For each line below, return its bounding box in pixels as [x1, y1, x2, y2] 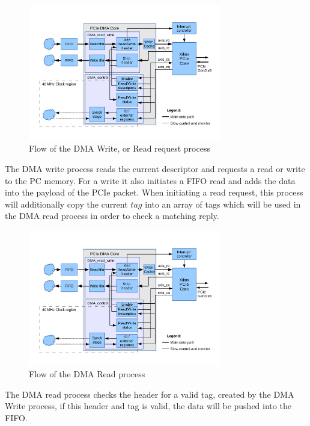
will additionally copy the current [5, 197, 128, 210]
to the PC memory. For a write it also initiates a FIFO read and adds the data [5, 174, 296, 187]
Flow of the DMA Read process [29, 368, 145, 380]
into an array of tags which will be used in [145, 197, 301, 210]
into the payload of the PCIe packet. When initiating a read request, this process [5, 186, 303, 199]
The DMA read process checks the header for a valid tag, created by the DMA [5, 387, 294, 400]
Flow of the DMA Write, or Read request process [29, 142, 210, 155]
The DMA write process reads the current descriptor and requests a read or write [5, 162, 305, 174]
